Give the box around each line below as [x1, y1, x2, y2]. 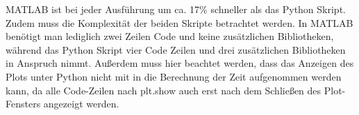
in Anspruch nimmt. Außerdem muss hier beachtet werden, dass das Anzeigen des [6, 56, 354, 70]
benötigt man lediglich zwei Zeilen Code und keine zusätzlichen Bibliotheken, [6, 29, 334, 43]
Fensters [6, 96, 41, 111]
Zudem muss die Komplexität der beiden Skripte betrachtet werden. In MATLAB [6, 15, 353, 30]
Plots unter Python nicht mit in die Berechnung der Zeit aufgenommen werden [6, 69, 342, 83]
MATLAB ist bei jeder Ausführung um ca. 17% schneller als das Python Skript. [6, 2, 346, 16]
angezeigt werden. [43, 96, 119, 111]
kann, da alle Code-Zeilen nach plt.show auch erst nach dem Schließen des [6, 83, 322, 97]
